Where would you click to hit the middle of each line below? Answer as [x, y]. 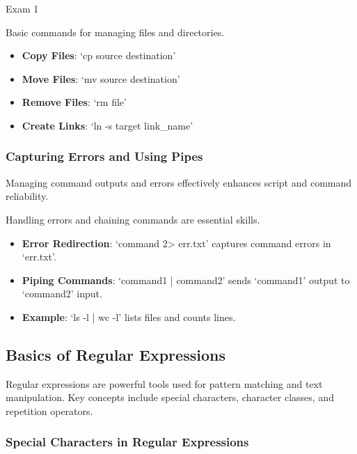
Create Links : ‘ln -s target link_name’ [108, 125]
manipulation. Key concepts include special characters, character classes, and [170, 397]
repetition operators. [49, 410]
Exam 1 [22, 8]
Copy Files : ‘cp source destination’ [99, 55]
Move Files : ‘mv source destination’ [101, 78]
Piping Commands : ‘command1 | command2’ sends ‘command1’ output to [186, 280]
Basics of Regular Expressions [116, 354]
